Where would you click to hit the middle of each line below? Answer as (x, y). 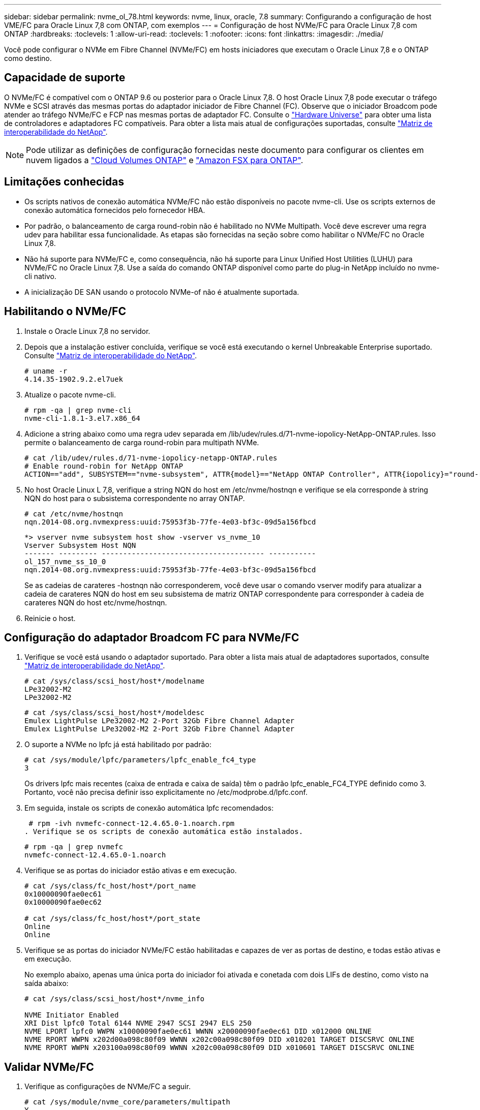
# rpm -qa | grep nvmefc (74, 847)
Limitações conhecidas (64, 182)
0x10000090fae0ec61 (63, 894)
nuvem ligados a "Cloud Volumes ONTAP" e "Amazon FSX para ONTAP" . (165, 160)
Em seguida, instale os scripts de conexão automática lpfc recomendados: (149, 808)
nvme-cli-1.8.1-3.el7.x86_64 (82, 418)
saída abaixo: (47, 983)
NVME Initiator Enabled (72, 1015)
